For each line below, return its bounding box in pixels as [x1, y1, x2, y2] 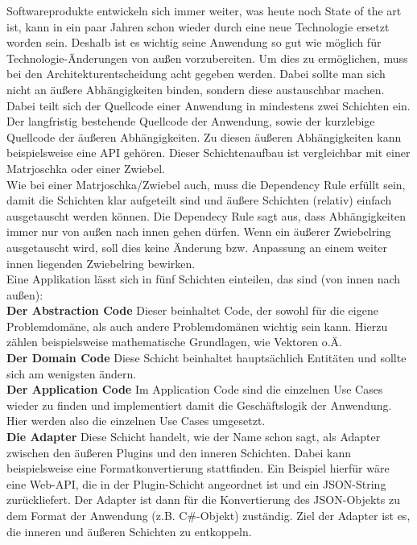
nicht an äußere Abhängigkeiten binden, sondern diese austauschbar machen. [6, 81, 385, 97]
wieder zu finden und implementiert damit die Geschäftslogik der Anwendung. [6, 396, 392, 413]
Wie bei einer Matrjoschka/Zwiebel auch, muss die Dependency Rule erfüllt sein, [6, 175, 406, 192]
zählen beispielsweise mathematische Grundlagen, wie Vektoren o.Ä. [6, 333, 342, 350]
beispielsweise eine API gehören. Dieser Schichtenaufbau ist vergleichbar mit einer [6, 144, 411, 161]
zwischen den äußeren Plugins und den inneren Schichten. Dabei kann [6, 444, 352, 460]
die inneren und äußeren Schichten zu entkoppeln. [6, 522, 252, 539]
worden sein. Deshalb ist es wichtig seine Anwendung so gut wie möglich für [6, 34, 382, 51]
